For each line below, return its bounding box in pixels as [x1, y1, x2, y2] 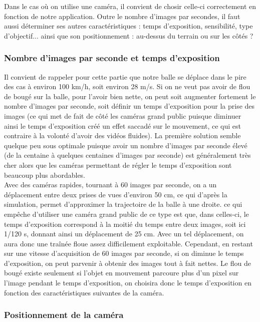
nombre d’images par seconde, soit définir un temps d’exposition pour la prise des [4, 101, 255, 111]
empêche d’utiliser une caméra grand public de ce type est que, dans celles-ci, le [4, 208, 249, 219]
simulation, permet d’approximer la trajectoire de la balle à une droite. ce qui [4, 199, 242, 209]
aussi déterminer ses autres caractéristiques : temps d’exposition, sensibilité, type [4, 21, 253, 31]
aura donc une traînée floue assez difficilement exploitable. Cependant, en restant [4, 238, 253, 248]
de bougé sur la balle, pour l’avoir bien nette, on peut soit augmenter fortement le [4, 91, 256, 101]
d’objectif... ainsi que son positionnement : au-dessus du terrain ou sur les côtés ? [4, 30, 253, 41]
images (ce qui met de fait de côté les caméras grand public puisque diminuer [4, 110, 241, 121]
